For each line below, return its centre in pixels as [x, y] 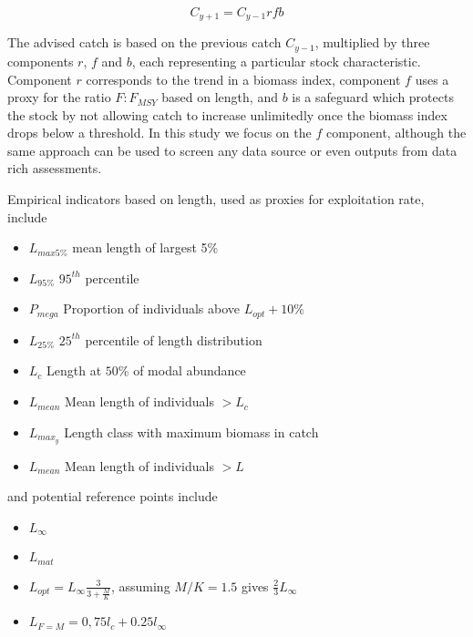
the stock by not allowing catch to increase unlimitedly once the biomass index [227, 114]
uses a [432, 79]
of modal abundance [190, 370]
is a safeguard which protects [373, 97]
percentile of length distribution [174, 339]
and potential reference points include [113, 496]
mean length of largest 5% [145, 247]
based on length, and [220, 97]
